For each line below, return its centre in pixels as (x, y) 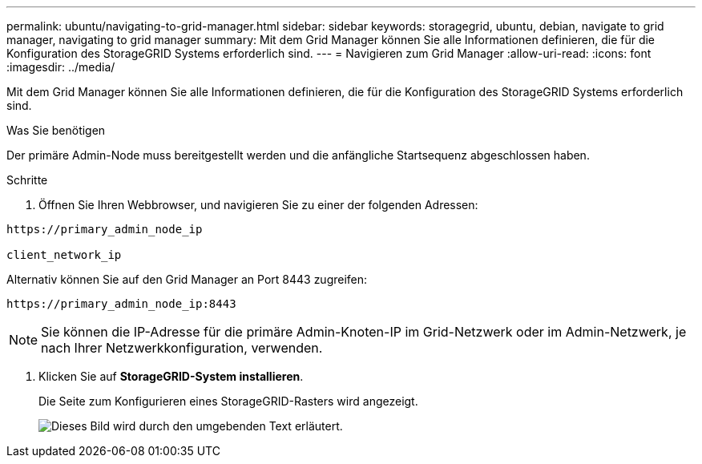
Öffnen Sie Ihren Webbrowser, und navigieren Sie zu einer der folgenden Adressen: (258, 205)
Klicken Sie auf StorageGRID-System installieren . (171, 376)
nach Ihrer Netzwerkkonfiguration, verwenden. (182, 348)
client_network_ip (64, 255)
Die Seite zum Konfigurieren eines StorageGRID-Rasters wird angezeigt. (228, 401)
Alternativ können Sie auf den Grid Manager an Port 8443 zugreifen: (187, 279)
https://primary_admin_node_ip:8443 (121, 304)
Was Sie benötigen (56, 130)
